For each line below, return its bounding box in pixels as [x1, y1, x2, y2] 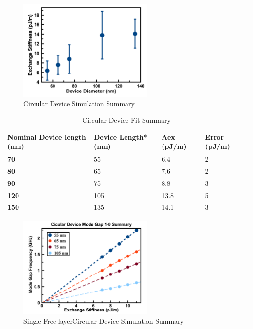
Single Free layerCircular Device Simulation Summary [23, 315, 184, 326]
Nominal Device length [7, 131, 86, 142]
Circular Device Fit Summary [82, 114, 171, 125]
